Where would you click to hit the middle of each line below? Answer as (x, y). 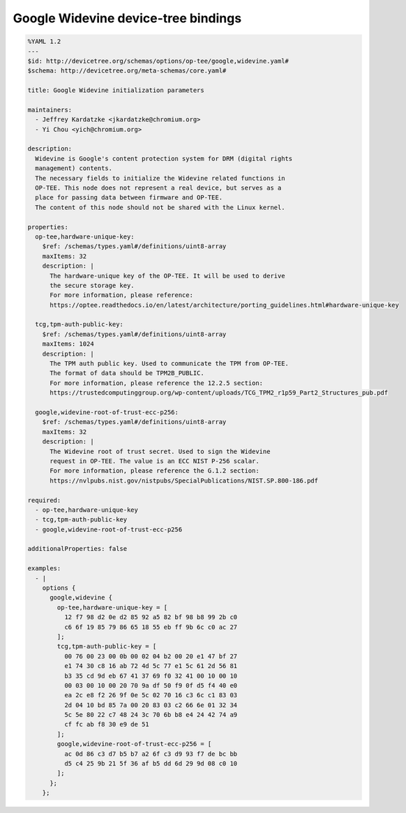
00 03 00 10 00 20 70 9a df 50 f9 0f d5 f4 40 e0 (151, 685)
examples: (44, 569)
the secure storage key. (92, 285)
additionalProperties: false (77, 549)
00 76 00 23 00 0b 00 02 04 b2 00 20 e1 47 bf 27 (151, 656)
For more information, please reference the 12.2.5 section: (157, 383)
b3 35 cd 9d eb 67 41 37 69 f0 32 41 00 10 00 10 (151, 676)
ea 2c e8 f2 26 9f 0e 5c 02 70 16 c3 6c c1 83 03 (151, 695)
